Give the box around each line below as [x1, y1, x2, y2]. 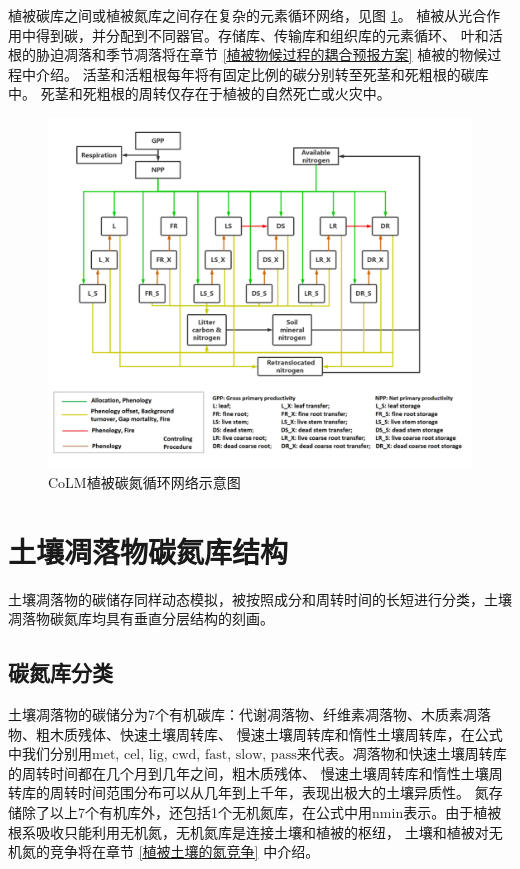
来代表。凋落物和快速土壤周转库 [296, 743, 507, 764]
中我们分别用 [8, 743, 92, 764]
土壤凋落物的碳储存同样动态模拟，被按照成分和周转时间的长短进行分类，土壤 [8, 588, 512, 609]
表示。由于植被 [403, 801, 502, 822]
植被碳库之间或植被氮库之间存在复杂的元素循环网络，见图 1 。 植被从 [8, 5, 459, 25]
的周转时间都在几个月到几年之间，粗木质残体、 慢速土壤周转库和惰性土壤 [8, 762, 489, 783]
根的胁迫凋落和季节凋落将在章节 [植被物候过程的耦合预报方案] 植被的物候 [8, 44, 488, 65]
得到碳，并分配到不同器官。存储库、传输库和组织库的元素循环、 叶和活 [35, 24, 503, 45]
